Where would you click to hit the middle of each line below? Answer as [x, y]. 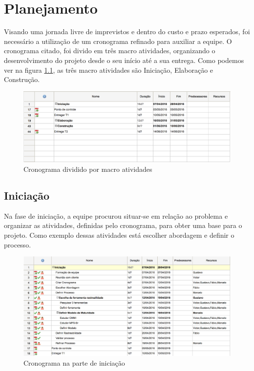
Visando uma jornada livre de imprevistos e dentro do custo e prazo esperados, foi [127, 31]
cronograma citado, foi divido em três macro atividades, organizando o [110, 51]
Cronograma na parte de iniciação [74, 362]
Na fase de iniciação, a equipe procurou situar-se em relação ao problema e [116, 216]
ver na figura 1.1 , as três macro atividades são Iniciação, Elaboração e [109, 70]
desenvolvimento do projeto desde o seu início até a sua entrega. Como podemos [124, 60]
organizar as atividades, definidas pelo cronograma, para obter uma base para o [123, 225]
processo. [18, 244]
